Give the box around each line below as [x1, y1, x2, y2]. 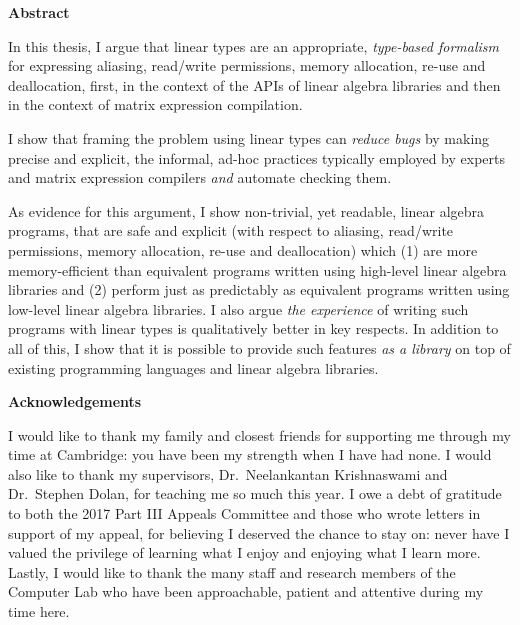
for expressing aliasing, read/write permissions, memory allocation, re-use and [8, 55, 486, 76]
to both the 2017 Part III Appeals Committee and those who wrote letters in [8, 503, 481, 524]
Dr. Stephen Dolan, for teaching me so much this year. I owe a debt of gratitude [8, 483, 502, 504]
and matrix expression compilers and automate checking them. [8, 167, 392, 188]
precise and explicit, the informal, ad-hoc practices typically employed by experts [8, 147, 505, 168]
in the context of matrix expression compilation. [8, 94, 303, 115]
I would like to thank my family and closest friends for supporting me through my [8, 424, 511, 445]
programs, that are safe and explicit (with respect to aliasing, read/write [8, 220, 454, 241]
